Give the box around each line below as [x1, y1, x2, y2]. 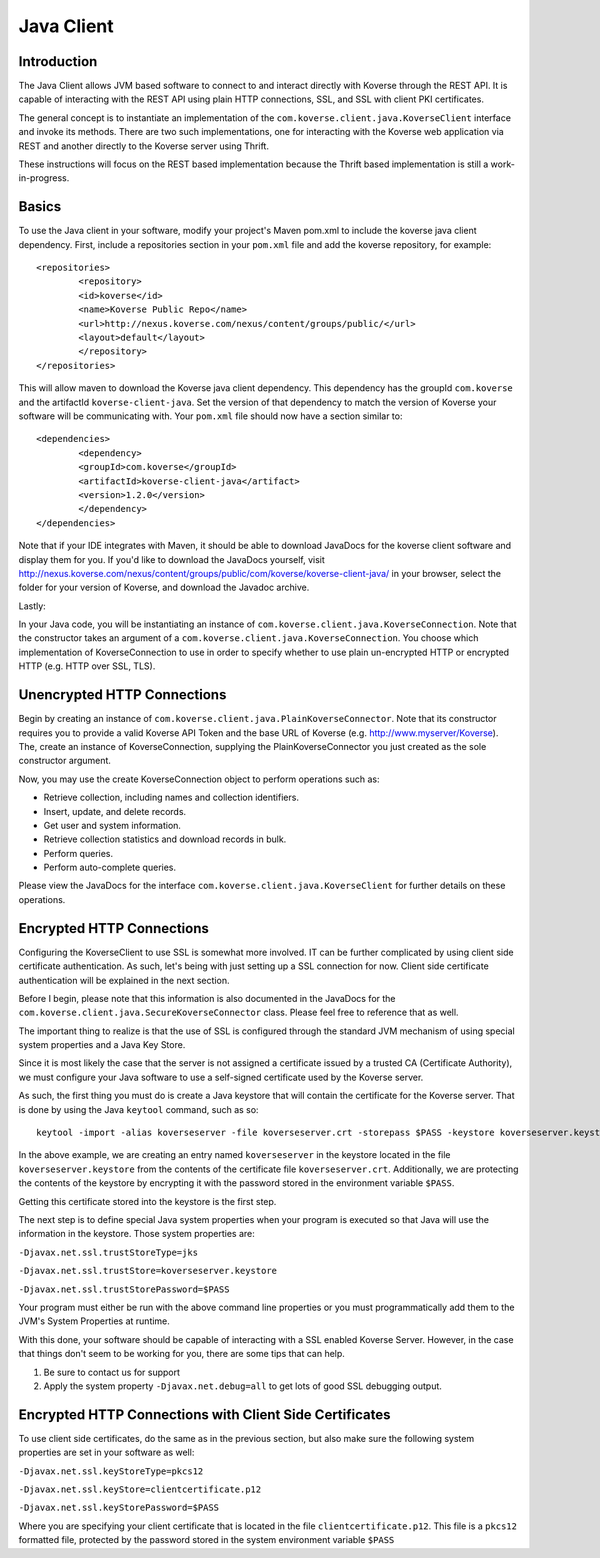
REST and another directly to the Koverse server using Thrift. [18, 140, 270, 152]
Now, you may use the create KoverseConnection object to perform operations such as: [18, 773, 380, 785]
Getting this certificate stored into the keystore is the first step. [18, 1195, 277, 1207]
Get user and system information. [43, 819, 182, 831]
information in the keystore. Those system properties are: [18, 1228, 255, 1240]
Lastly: [18, 600, 47, 612]
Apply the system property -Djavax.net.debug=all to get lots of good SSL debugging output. [43, 1380, 442, 1392]
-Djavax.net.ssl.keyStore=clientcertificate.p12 [18, 1483, 262, 1495]
